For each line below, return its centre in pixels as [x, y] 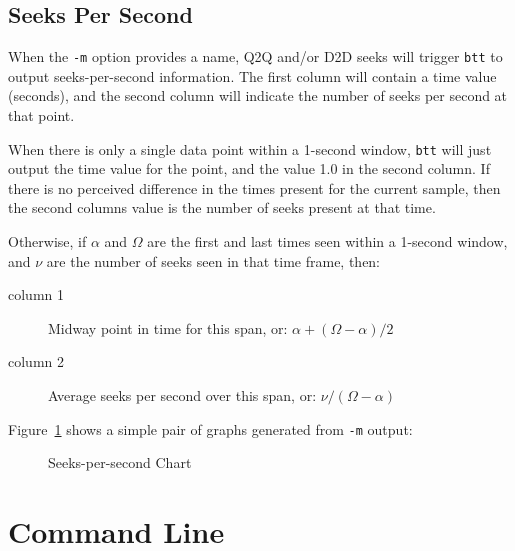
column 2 [36, 361]
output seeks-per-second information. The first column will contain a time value [252, 75]
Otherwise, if [47, 241]
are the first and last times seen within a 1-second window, [327, 241]
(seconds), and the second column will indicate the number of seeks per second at [258, 95]
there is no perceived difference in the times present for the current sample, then [254, 187]
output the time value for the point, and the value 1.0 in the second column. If [249, 168]
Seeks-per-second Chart [120, 462]
